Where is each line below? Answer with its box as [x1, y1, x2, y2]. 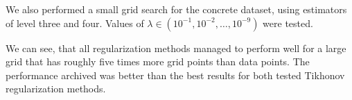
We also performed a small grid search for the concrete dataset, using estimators [6, 2, 347, 16]
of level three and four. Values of [6, 15, 144, 30]
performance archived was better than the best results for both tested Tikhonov [6, 67, 345, 82]
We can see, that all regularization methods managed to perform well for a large [6, 40, 346, 55]
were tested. [263, 15, 313, 30]
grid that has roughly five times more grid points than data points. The [6, 54, 310, 69]
